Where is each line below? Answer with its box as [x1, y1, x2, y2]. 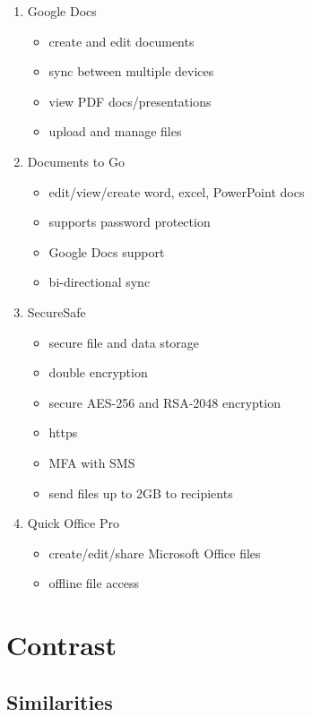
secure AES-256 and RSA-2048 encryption [48, 393, 281, 411]
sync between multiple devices [48, 62, 214, 81]
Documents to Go [27, 151, 125, 170]
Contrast [6, 626, 117, 663]
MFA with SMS [48, 453, 135, 471]
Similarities [6, 687, 113, 715]
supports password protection [48, 212, 211, 231]
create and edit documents [48, 31, 195, 50]
